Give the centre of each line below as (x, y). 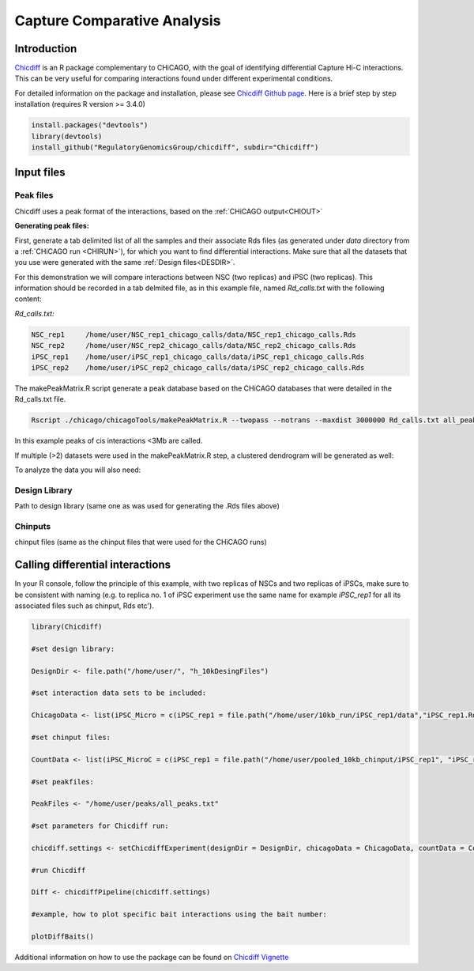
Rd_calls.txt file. (40, 399)
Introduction (46, 49)
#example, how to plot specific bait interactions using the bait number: (179, 914)
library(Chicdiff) (67, 627)
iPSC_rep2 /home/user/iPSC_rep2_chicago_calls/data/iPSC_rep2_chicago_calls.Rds (198, 368)
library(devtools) (67, 136)
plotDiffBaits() (63, 937)
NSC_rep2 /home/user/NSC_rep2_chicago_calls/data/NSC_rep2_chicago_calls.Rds (194, 346)
